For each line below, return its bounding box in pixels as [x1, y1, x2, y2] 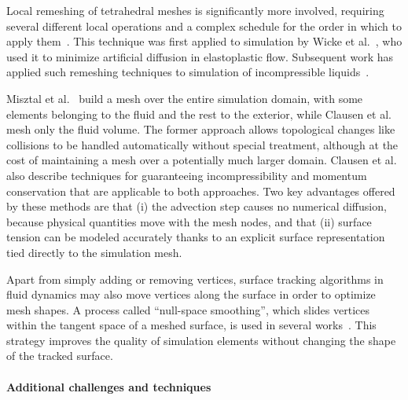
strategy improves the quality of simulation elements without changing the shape [6, 332, 396, 348]
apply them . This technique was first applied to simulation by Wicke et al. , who [6, 33, 402, 50]
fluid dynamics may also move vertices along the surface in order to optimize [6, 286, 376, 303]
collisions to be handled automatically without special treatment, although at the [6, 136, 399, 152]
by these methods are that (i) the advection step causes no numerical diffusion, [6, 198, 387, 215]
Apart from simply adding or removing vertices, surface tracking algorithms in [6, 270, 384, 287]
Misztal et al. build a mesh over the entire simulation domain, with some [6, 90, 363, 106]
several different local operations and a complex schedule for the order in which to [6, 17, 402, 34]
